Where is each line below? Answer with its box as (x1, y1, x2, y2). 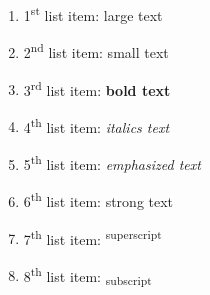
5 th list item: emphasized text (23, 151, 201, 174)
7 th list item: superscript (23, 225, 162, 249)
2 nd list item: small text (23, 39, 169, 62)
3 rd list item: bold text (23, 76, 171, 100)
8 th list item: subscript (23, 262, 152, 289)
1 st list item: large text (23, 2, 163, 25)
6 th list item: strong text (23, 188, 174, 211)
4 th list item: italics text (23, 113, 170, 137)
